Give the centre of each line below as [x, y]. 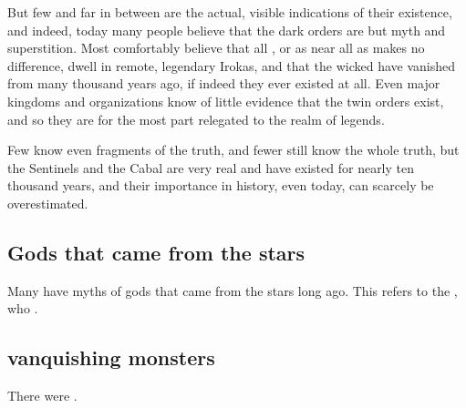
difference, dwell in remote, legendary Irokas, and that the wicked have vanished [232, 65]
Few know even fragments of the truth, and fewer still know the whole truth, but [233, 150]
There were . [42, 396]
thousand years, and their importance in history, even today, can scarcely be [221, 185]
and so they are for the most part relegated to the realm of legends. [196, 119]
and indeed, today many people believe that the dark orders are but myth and [227, 30]
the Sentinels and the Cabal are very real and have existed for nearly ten [211, 167]
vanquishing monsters [111, 357]
